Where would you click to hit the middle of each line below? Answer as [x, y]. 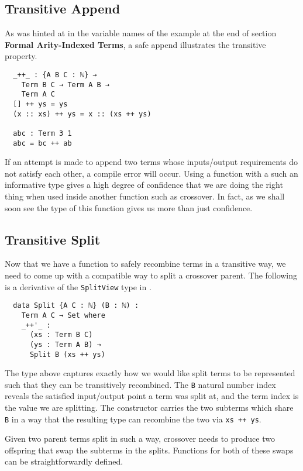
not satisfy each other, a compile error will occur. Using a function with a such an [151, 173]
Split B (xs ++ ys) [67, 354]
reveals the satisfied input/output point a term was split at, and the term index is [152, 396]
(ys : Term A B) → [65, 344]
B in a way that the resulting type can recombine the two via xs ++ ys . [133, 419]
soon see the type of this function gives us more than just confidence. [129, 207]
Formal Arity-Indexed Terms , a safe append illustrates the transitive [135, 44]
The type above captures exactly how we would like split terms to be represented [150, 373]
